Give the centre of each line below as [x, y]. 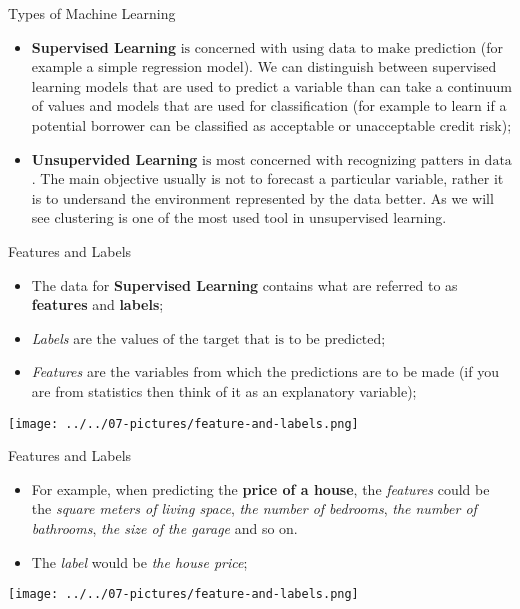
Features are [68, 371]
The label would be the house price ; [139, 561]
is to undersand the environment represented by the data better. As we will [262, 197]
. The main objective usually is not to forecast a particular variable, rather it [267, 178]
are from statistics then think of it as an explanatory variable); [224, 390]
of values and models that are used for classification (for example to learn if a [269, 105]
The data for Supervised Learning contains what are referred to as [244, 284]
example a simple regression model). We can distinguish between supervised [264, 66]
